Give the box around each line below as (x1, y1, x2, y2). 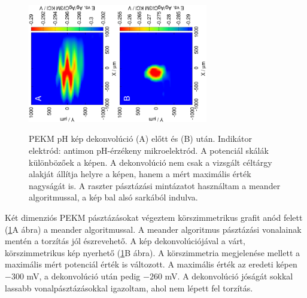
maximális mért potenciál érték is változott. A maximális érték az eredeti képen (5, 258, 297, 270)
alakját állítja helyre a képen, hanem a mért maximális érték (29, 168, 251, 180)
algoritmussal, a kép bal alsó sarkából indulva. (29, 191, 198, 203)
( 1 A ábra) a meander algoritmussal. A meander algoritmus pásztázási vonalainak (5, 223, 302, 235)
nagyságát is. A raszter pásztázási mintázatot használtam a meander (29, 179, 281, 191)
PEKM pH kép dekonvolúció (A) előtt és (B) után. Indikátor (29, 132, 252, 145)
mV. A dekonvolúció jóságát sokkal (165, 270, 293, 282)
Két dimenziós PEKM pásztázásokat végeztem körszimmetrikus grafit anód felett (5, 211, 303, 224)
